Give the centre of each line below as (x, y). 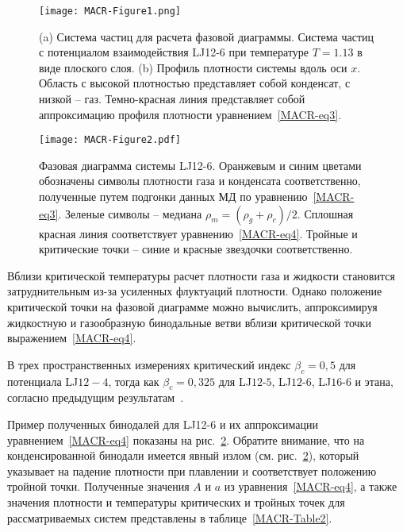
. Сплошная (325, 213)
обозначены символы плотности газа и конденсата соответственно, (200, 181)
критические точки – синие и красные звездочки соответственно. (196, 249)
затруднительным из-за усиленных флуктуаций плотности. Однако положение (195, 291)
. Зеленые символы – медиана (130, 213)
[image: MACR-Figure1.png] (110, 11)
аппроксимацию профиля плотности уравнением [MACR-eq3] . (190, 114)
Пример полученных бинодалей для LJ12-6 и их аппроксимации (163, 424)
